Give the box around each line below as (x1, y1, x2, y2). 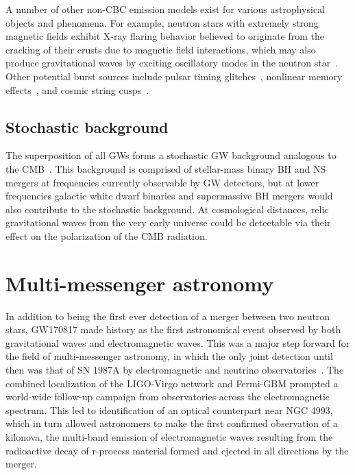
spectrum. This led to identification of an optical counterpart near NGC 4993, (5, 402, 333, 417)
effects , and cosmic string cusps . (5, 82, 149, 97)
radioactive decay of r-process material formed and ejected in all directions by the (5, 443, 349, 457)
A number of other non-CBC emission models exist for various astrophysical (5, 2, 326, 16)
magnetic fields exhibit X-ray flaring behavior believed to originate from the (5, 29, 325, 43)
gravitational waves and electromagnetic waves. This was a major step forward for (5, 335, 350, 350)
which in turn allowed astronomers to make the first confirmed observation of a (5, 416, 338, 430)
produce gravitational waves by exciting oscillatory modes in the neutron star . (5, 56, 339, 70)
